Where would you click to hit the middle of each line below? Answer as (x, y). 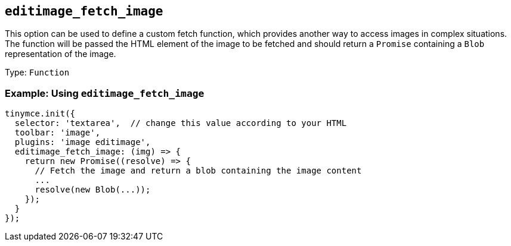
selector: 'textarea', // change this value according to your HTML (181, 123)
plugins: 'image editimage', (83, 142)
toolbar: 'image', (58, 133)
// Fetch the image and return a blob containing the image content (198, 171)
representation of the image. (61, 54)
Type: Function (37, 72)
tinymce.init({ (40, 114)
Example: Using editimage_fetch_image (105, 93)
